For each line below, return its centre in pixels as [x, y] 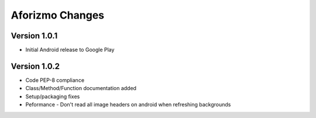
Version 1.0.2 [35, 66]
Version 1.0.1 [34, 36]
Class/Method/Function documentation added [81, 88]
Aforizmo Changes [58, 15]
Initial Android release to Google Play [70, 50]
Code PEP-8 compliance [55, 80]
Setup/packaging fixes [53, 96]
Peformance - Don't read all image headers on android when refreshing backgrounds [128, 105]
